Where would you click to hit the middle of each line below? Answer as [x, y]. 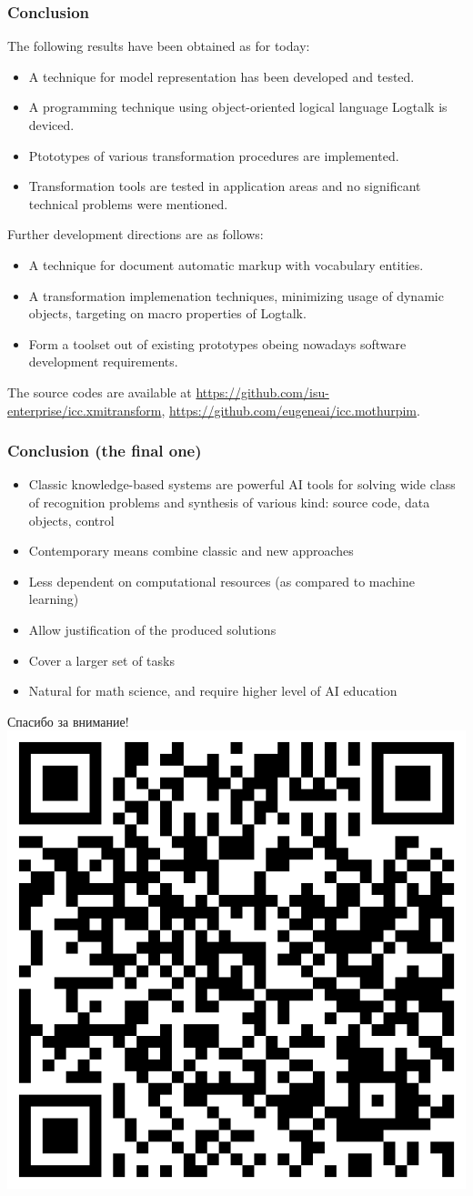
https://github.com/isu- [262, 392]
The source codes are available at [100, 392]
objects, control [71, 520]
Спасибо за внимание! [68, 721]
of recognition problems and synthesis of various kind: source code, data [229, 502]
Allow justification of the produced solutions [152, 629]
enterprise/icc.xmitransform [85, 410]
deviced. [51, 125]
